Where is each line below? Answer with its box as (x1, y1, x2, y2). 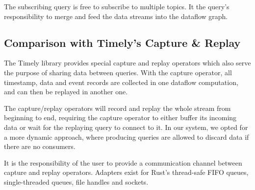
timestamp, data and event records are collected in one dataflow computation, (4, 77, 238, 87)
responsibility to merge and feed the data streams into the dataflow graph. (4, 11, 228, 21)
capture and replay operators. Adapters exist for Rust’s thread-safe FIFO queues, (4, 167, 249, 177)
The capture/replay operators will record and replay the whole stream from (4, 103, 231, 113)
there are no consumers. (4, 141, 76, 151)
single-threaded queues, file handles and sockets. (4, 176, 149, 187)
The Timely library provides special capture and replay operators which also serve (4, 58, 251, 68)
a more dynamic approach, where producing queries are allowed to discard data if (4, 131, 249, 142)
